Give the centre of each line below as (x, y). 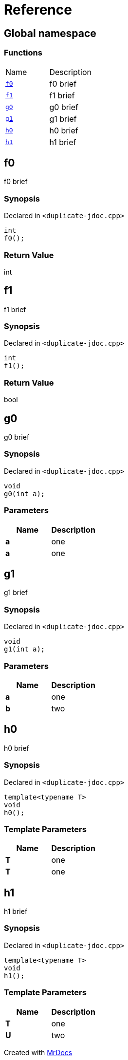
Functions (23, 53)
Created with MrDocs (38, 1052)
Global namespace (50, 33)
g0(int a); (25, 493)
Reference (38, 10)
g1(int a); (25, 649)
